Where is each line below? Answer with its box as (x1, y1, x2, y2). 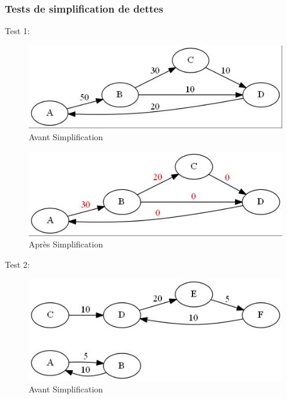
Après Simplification (29, 238, 103, 250)
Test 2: (5, 258, 30, 271)
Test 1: (5, 25, 30, 37)
